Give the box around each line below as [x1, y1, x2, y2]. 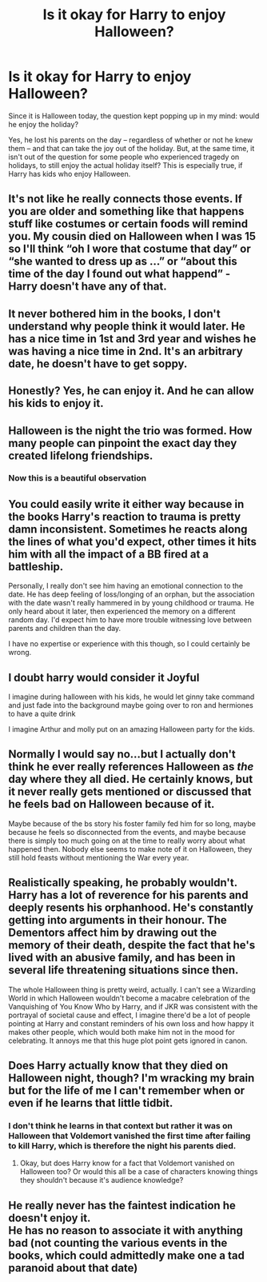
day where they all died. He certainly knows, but [8, 773, 253, 786]
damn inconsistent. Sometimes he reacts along [8, 522, 248, 536]
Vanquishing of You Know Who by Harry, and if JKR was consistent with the [8, 1001, 258, 1011]
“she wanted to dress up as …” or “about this [8, 254, 237, 269]
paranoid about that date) [8, 1261, 138, 1275]
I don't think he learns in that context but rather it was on [8, 1120, 233, 1131]
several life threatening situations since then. [8, 964, 239, 977]
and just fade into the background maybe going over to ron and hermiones [8, 701, 253, 710]
